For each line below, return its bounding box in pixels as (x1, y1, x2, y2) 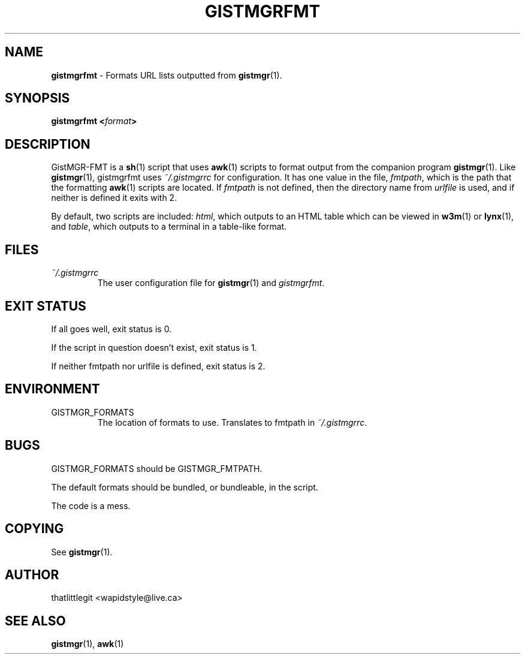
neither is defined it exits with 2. (51, 192, 177, 203)
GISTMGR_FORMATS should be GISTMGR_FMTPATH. (51, 463, 262, 474)
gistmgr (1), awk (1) (51, 639, 124, 649)
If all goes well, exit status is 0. (51, 323, 172, 334)
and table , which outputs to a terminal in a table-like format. (51, 221, 287, 232)
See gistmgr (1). (51, 546, 113, 557)
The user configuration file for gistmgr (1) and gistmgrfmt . (97, 278, 325, 288)
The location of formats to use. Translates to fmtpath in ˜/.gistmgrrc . (97, 417, 367, 428)
